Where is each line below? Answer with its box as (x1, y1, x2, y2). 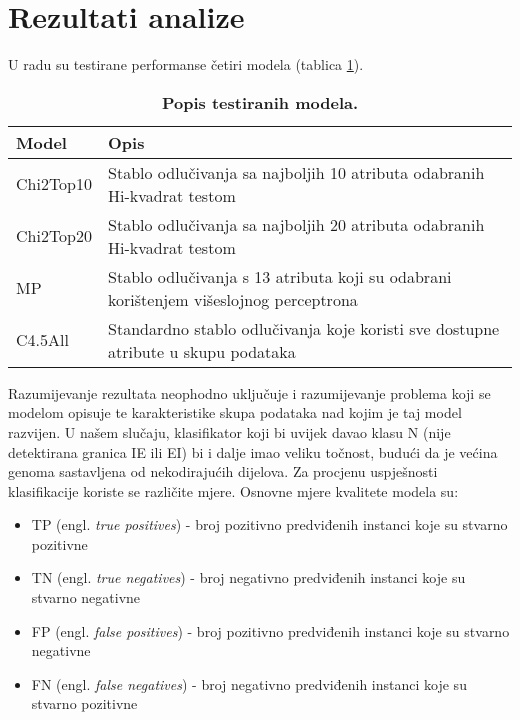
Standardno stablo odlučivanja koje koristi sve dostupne (108, 316, 500, 340)
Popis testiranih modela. (161, 90, 359, 114)
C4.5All (16, 328, 69, 352)
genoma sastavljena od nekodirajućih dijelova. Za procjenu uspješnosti (8, 461, 438, 482)
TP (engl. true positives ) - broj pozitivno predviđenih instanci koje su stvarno (31, 514, 508, 535)
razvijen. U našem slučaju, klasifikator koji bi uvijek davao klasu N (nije (8, 421, 451, 442)
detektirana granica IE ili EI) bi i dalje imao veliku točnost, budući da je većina (8, 441, 498, 462)
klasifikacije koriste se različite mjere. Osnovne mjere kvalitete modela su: (8, 480, 459, 501)
